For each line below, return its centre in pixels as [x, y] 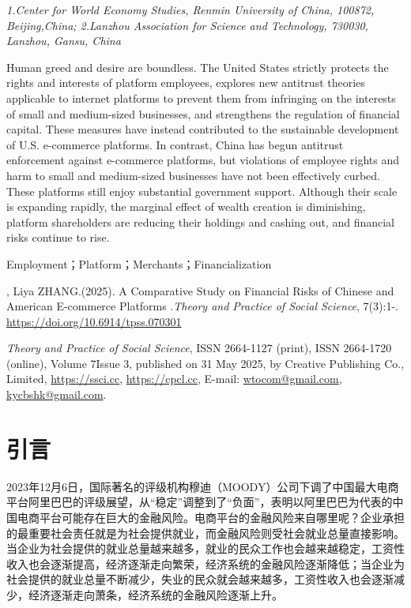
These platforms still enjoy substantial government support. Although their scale [202, 191]
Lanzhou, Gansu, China [64, 41]
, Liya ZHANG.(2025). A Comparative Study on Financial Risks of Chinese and [200, 290]
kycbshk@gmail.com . [57, 394]
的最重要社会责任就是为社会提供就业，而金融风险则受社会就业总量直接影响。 [205, 533]
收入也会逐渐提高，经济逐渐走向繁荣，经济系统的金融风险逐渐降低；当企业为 [205, 563]
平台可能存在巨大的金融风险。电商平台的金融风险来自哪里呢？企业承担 [222, 517]
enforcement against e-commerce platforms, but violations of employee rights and [203, 160]
